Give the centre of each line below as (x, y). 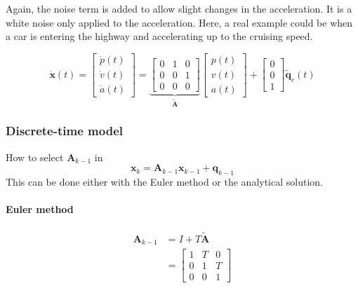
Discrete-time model (64, 131)
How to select (35, 157)
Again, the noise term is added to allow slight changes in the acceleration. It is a (179, 8)
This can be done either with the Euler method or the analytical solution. (164, 181)
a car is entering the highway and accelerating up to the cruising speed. (159, 36)
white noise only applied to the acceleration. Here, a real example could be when (179, 22)
